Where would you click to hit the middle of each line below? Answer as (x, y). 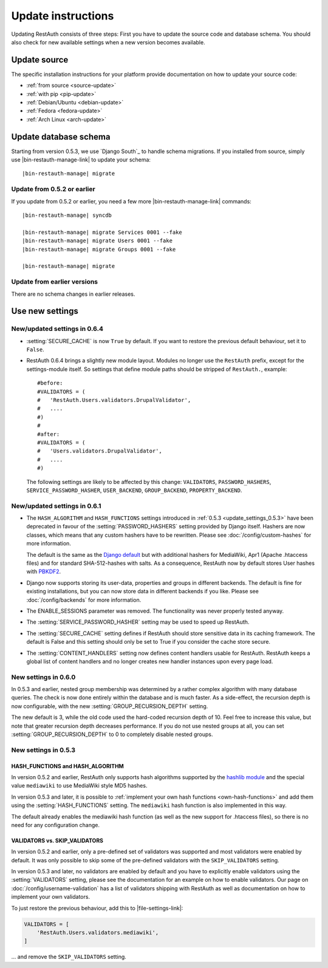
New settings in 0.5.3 (43, 750)
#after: (49, 434)
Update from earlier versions (55, 282)
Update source (40, 60)
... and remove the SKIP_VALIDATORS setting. (69, 957)
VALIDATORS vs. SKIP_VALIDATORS (57, 840)
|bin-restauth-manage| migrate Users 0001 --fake (97, 241)
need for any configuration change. (56, 825)
